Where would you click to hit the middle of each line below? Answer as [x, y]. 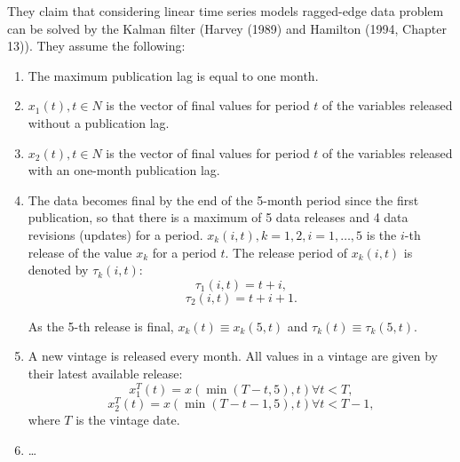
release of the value [80, 252]
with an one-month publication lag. [124, 170]
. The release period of [286, 252]
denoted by [58, 270]
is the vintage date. [128, 419]
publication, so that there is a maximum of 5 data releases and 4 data [218, 217]
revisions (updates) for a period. [115, 234]
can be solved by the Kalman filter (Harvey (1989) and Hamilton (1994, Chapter [227, 28]
